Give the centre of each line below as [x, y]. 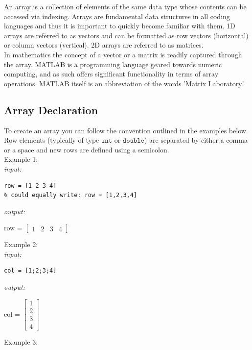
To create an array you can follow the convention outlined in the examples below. [126, 130]
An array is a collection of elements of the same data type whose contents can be [125, 6]
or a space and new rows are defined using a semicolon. [87, 149]
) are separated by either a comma [196, 140]
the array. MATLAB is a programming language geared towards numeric [113, 64]
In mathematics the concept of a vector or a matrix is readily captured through [123, 54]
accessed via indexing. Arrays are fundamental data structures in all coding [117, 16]
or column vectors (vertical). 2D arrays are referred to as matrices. [104, 45]
